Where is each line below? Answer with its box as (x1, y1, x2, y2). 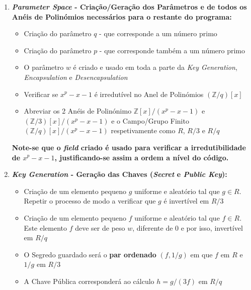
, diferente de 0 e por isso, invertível (132, 222, 243, 233)
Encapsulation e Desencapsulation (24, 71, 128, 82)
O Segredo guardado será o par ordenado (24, 249, 156, 259)
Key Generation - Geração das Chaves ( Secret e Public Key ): (12, 169, 227, 179)
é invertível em (163, 196, 209, 206)
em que (190, 249, 213, 259)
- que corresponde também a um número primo (99, 45, 245, 55)
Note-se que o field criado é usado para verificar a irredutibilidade (12, 142, 246, 152)
